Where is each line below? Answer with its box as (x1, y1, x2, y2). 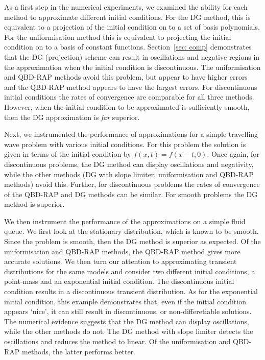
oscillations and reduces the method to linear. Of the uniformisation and (4, 336, 231, 346)
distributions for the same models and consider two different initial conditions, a (4, 266, 255, 276)
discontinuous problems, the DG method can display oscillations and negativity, (4, 158, 254, 169)
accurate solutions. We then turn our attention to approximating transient (4, 256, 237, 267)
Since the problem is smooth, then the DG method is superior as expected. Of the (4, 236, 261, 247)
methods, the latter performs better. (21, 346, 135, 356)
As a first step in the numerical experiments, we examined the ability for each (4, 2, 248, 12)
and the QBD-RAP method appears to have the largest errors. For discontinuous (4, 81, 257, 92)
